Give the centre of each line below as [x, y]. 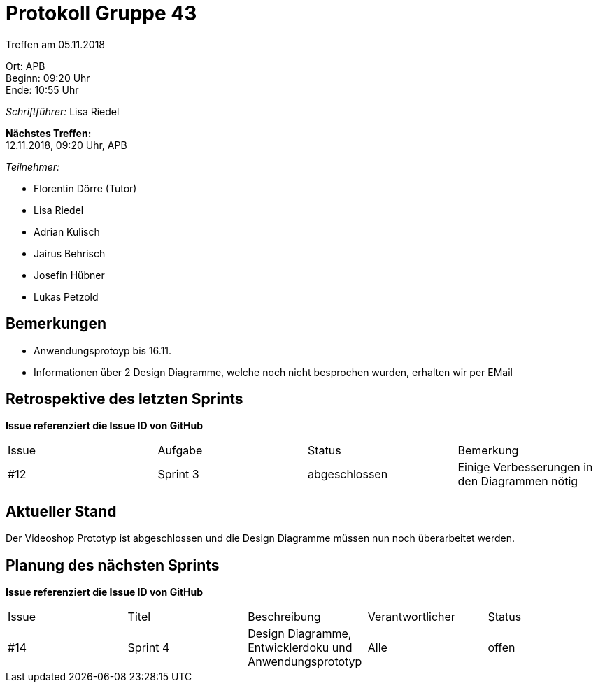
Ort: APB [26, 66]
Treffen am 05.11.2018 [56, 44]
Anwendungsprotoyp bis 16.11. [103, 350]
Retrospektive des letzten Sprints [124, 399]
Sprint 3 [178, 474]
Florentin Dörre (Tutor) [85, 188]
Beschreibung [284, 617]
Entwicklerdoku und [300, 648]
